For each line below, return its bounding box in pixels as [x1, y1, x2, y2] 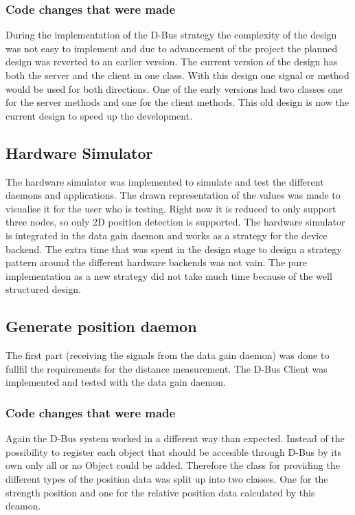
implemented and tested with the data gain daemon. [5, 375, 226, 389]
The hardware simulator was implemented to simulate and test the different [5, 174, 324, 188]
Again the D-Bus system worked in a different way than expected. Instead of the [5, 431, 345, 446]
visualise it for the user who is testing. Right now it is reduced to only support [5, 201, 336, 215]
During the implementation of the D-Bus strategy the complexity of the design [5, 28, 337, 42]
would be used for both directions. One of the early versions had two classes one [5, 81, 343, 96]
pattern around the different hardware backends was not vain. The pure [5, 255, 308, 270]
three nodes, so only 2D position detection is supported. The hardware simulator [5, 215, 345, 229]
